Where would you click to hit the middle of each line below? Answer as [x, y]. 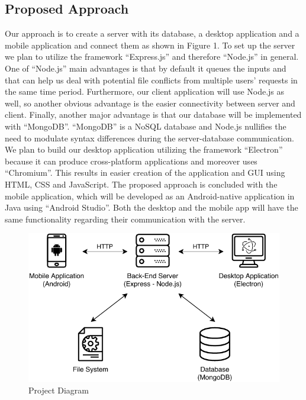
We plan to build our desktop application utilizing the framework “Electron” [144, 149]
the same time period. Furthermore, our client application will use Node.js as [145, 91]
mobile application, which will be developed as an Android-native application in [150, 196]
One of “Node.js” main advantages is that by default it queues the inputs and [146, 68]
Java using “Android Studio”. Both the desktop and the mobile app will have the [152, 207]
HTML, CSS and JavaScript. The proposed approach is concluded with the [141, 184]
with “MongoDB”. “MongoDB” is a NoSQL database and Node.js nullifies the [146, 126]
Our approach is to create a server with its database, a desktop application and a [152, 33]
